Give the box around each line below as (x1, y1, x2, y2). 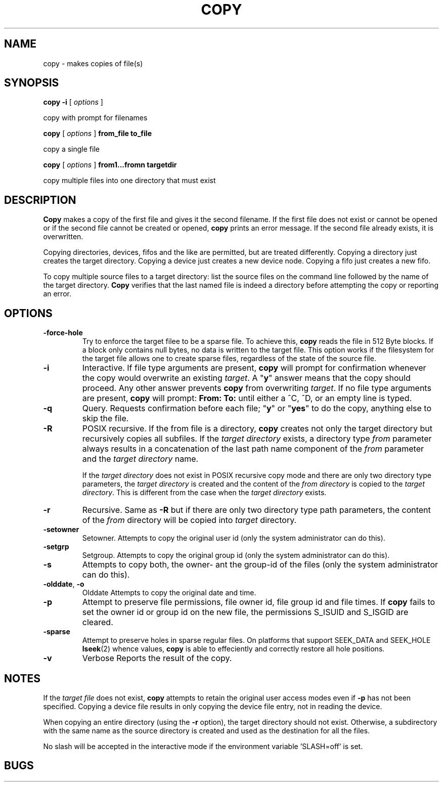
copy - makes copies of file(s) (43, 59, 143, 68)
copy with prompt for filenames (43, 113, 148, 122)
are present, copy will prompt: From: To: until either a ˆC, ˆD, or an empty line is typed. (82, 393, 412, 404)
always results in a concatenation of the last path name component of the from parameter (82, 444, 424, 454)
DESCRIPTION (4, 193, 76, 206)
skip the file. (82, 413, 129, 424)
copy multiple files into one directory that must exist (43, 176, 216, 185)
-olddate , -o (43, 580, 84, 589)
